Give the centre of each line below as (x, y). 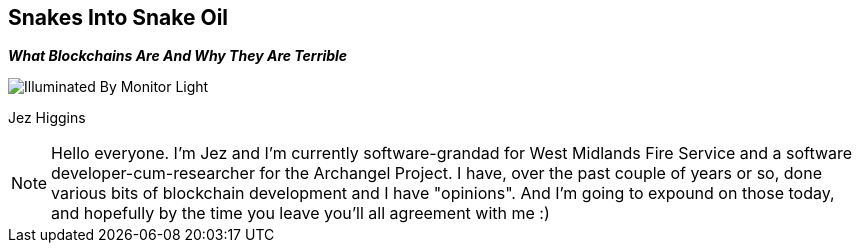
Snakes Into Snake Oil (118, 17)
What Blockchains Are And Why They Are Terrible (178, 56)
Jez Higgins (47, 118)
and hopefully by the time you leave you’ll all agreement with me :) (300, 213)
